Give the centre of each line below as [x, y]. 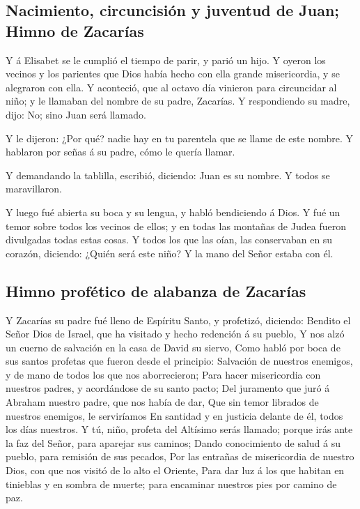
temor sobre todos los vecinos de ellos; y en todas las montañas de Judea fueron [176, 226]
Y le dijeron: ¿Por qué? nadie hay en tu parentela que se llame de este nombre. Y [180, 138]
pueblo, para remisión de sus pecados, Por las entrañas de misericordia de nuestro [180, 456]
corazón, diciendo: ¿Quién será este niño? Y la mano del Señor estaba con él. [170, 253]
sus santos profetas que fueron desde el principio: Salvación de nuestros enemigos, [179, 361]
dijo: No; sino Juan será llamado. [76, 114]
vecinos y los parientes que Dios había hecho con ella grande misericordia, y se [173, 74]
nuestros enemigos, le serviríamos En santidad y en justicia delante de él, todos [174, 415]
